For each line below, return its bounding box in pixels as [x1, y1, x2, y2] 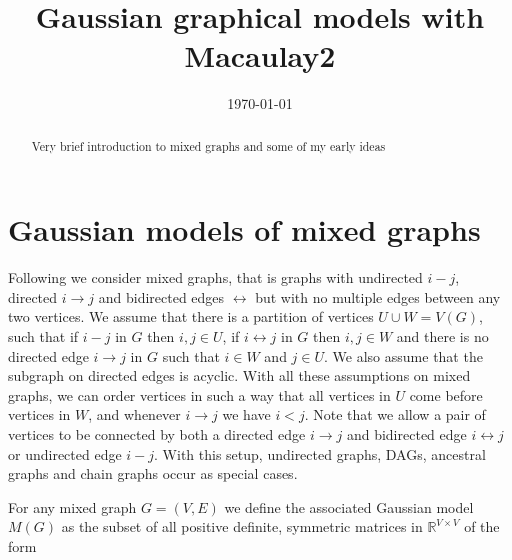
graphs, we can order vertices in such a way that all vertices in [8, 384, 391, 405]
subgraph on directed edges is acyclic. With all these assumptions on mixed [8, 365, 471, 386]
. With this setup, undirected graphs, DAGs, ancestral [154, 443, 486, 464]
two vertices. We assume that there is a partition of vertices [8, 306, 374, 327]
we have [222, 404, 271, 425]
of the [464, 516, 500, 537]
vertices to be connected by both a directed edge [8, 424, 306, 445]
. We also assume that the [324, 345, 483, 366]
